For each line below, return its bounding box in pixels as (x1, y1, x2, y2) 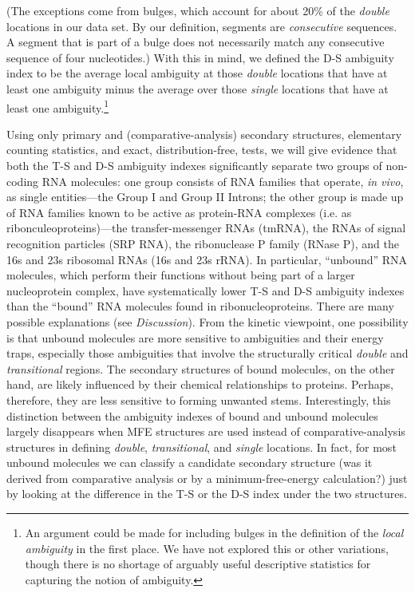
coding (6, 172, 39, 189)
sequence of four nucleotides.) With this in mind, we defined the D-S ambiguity (6, 49, 394, 65)
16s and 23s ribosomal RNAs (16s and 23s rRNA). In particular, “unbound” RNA (6, 251, 408, 267)
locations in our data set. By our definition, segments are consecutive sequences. (6, 18, 397, 34)
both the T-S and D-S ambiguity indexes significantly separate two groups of (6, 157, 382, 173)
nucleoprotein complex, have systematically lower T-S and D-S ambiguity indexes (6, 282, 405, 298)
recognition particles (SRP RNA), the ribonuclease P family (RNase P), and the (6, 235, 399, 251)
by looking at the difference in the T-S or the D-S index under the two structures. (6, 485, 407, 502)
